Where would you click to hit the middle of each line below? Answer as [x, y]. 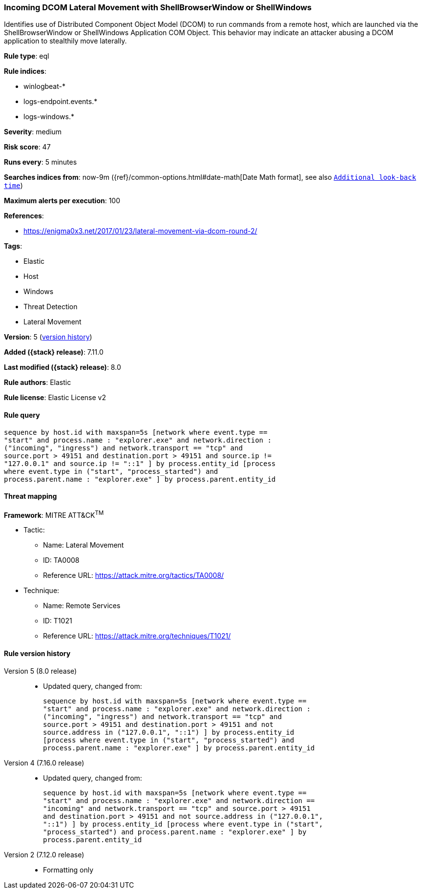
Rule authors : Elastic [38, 383]
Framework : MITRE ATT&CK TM [54, 514]
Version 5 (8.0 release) [41, 671]
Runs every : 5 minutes [41, 162]
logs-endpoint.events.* [61, 102]
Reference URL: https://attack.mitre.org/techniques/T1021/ [137, 636]
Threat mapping [31, 496]
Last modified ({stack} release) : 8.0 [63, 367]
